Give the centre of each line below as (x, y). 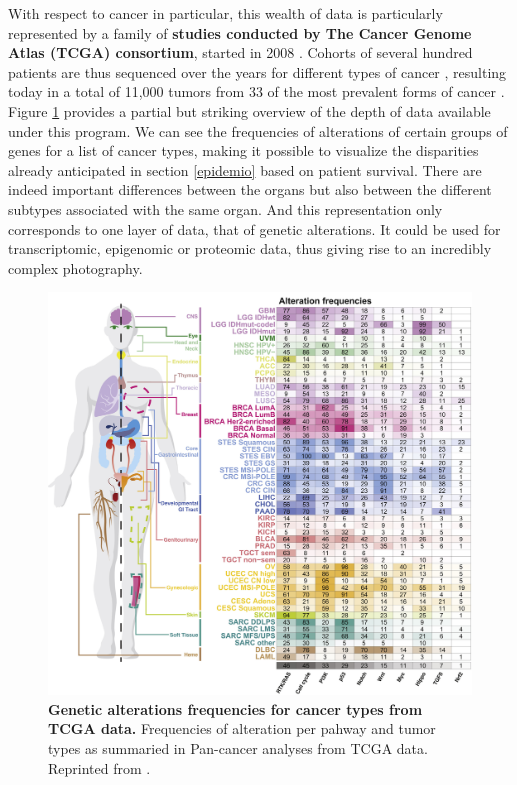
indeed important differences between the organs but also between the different (250, 189)
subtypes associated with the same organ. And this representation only (225, 208)
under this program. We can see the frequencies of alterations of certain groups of (258, 130)
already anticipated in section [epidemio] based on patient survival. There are (245, 169)
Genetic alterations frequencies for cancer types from (235, 708)
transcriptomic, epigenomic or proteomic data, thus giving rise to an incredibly (250, 248)
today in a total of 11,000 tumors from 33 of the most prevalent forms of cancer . (256, 91)
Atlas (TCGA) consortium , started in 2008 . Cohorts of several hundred (240, 52)
